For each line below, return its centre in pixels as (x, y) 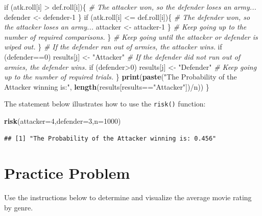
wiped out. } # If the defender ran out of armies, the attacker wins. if (113, 47)
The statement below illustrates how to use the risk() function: (105, 104)
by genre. (19, 207)
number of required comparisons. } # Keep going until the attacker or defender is (131, 36)
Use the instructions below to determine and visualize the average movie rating (128, 197)
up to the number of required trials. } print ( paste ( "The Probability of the (121, 77)
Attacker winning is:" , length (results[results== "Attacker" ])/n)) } (107, 86)
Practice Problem (67, 173)
